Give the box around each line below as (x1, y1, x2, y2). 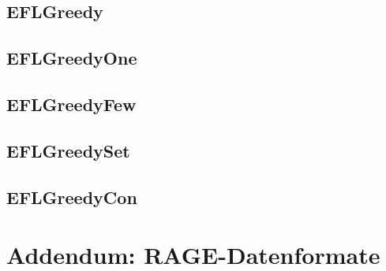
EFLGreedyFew (6, 91, 137, 116)
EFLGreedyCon (6, 184, 137, 209)
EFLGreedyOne (6, 46, 137, 70)
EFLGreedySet (6, 138, 130, 162)
